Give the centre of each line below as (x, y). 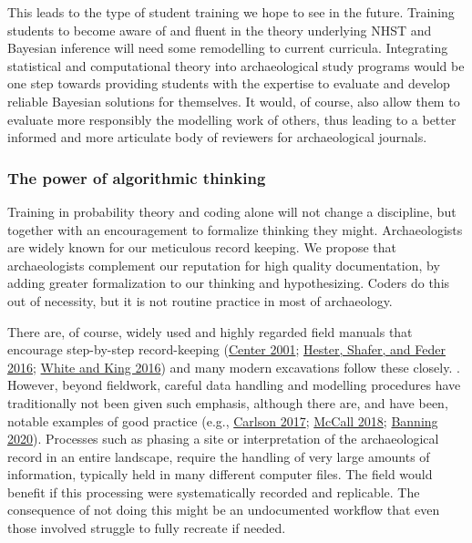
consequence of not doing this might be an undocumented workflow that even (224, 510)
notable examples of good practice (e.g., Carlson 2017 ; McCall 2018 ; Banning (223, 420)
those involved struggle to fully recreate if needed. (147, 528)
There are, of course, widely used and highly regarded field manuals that (210, 331)
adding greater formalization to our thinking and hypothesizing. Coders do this (229, 283)
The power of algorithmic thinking (137, 177)
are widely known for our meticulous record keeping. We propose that (202, 247)
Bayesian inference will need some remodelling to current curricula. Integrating (228, 48)
